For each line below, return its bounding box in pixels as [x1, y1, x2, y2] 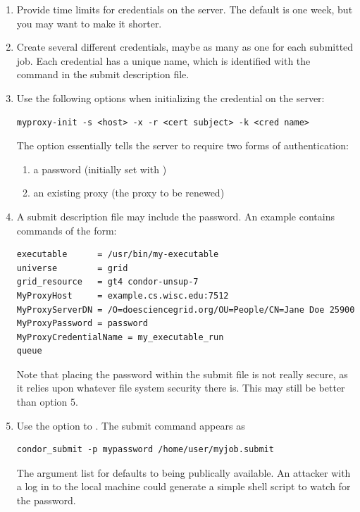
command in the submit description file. [16, 67, 190, 82]
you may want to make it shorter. [16, 15, 162, 30]
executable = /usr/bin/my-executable [16, 249, 219, 260]
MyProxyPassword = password [16, 318, 148, 329]
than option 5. [16, 394, 78, 409]
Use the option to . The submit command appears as [16, 418, 245, 432]
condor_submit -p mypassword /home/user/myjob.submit [16, 444, 274, 455]
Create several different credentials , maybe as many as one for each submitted [16, 39, 354, 54]
